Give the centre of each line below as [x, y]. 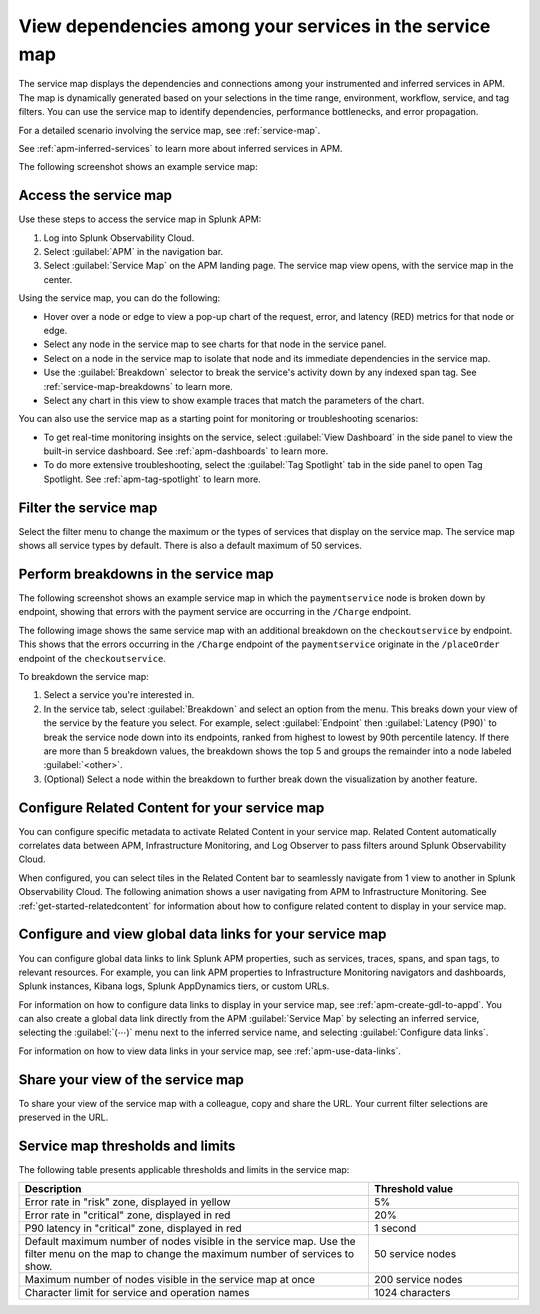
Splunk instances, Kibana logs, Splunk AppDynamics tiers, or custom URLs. [174, 986]
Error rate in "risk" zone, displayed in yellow [127, 1202]
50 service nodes [415, 1254]
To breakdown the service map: [83, 676]
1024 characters [412, 1293]
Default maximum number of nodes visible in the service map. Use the [190, 1242]
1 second [395, 1228]
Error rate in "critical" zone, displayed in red [127, 1215]
